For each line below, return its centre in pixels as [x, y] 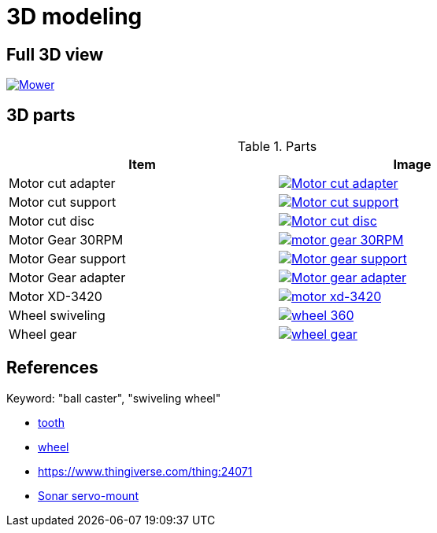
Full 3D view [55, 54]
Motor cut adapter [62, 184]
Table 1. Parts [277, 147]
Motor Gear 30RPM [66, 240]
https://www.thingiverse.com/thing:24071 [145, 471]
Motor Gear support [67, 259]
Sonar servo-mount [88, 495]
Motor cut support [63, 202]
